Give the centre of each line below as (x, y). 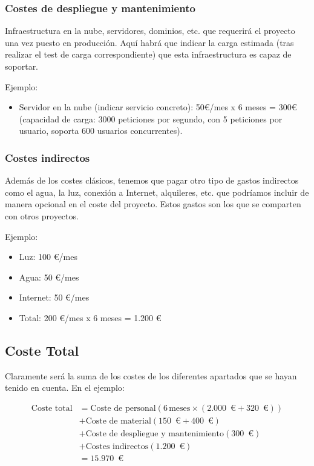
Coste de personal (123, 408)
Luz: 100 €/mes (48, 257)
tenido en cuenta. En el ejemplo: (65, 388)
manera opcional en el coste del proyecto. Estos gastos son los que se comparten (153, 204)
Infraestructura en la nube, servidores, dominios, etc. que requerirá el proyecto (150, 31)
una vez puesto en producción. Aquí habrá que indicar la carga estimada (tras (149, 42)
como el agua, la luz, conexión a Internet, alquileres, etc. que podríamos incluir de (157, 192)
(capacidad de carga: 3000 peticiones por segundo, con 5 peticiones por (151, 118)
